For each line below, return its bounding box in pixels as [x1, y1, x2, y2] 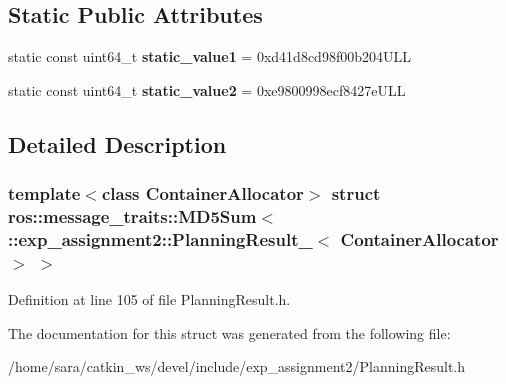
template [8, 181, 81, 206]
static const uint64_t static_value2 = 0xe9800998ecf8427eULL [8, 79, 406, 100]
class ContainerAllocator [101, 181, 304, 206]
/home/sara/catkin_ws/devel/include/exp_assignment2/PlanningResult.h [8, 356, 466, 377]
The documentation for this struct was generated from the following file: [8, 322, 451, 343]
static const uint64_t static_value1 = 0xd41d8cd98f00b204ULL [8, 46, 411, 67]
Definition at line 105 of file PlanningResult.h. [8, 289, 291, 310]
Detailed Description [8, 128, 227, 159]
